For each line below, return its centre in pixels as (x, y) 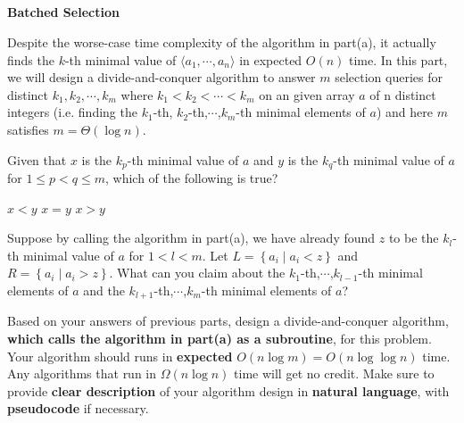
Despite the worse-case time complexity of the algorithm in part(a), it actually (222, 41)
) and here (404, 112)
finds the (31, 59)
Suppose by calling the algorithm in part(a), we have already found (191, 238)
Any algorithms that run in (82, 373)
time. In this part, (398, 59)
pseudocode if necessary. (78, 408)
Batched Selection (63, 12)
